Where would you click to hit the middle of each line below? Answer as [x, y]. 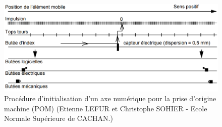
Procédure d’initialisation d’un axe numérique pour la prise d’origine [110, 98]
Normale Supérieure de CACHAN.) [59, 118]
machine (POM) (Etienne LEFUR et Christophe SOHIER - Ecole [106, 108]
